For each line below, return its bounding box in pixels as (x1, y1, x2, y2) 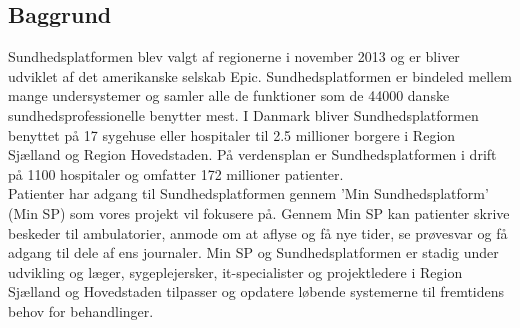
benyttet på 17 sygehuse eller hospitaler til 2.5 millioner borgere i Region (8, 124, 456, 145)
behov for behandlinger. (8, 300, 154, 321)
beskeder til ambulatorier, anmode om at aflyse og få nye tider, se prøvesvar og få (8, 222, 508, 243)
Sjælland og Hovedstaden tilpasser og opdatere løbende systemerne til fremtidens (8, 281, 505, 302)
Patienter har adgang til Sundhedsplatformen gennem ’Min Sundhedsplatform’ (8, 183, 489, 204)
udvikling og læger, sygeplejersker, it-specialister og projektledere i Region (8, 261, 463, 282)
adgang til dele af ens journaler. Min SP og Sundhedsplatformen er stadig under (8, 242, 499, 263)
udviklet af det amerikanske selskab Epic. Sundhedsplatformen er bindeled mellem (8, 65, 512, 86)
